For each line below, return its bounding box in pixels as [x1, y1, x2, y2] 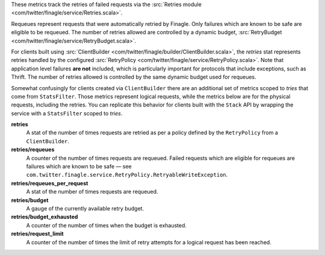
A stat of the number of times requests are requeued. [26, 188, 159, 195]
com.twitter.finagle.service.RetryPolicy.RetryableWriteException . [26, 171, 228, 179]
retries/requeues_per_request [11, 179, 88, 186]
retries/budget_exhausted [11, 214, 78, 221]
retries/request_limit [11, 230, 64, 238]
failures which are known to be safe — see [26, 163, 132, 170]
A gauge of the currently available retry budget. [26, 204, 144, 212]
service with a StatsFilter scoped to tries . [11, 109, 123, 117]
